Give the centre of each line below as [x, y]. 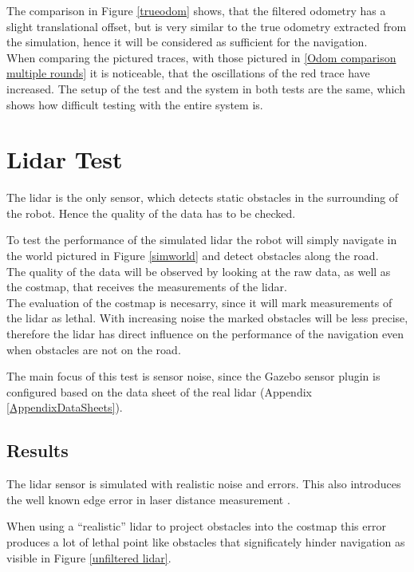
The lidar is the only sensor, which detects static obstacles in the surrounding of [203, 197]
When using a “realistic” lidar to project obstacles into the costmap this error [196, 526]
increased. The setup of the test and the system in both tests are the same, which [206, 88]
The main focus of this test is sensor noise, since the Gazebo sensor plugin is [193, 376]
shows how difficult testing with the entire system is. [135, 104]
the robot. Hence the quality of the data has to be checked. [151, 213]
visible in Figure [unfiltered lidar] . [89, 557]
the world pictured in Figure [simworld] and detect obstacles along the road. [193, 256]
